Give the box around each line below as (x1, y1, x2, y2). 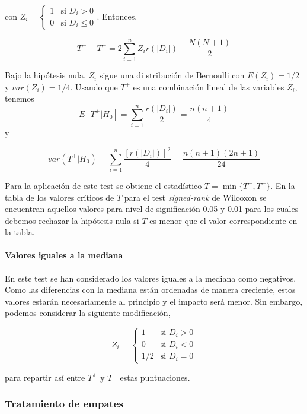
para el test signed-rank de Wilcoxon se (124, 191, 267, 203)
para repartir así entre (5, 371, 85, 383)
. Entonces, (97, 10, 137, 22)
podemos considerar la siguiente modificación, (5, 306, 171, 319)
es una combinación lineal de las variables (133, 80, 284, 93)
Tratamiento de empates (5, 396, 123, 411)
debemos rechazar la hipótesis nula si (5, 214, 139, 226)
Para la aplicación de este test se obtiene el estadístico (5, 179, 202, 191)
